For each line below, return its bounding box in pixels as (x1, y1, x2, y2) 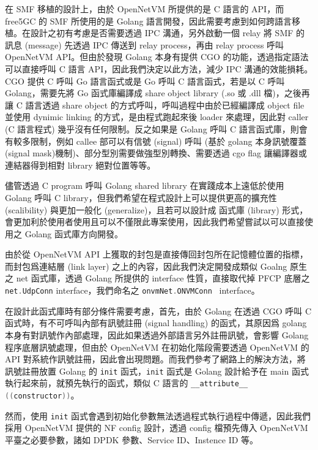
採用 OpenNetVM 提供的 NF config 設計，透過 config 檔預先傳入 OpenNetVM (5, 421, 308, 434)
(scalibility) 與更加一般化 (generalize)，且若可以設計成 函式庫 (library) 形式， (5, 203, 308, 216)
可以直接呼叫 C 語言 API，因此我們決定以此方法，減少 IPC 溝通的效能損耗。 (5, 62, 313, 75)
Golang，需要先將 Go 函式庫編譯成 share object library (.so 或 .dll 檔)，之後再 (5, 86, 310, 99)
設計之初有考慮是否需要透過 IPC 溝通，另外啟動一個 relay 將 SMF (30, 26, 294, 39)
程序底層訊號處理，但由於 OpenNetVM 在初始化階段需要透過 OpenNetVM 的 (5, 340, 309, 353)
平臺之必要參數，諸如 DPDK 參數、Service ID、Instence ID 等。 (5, 433, 259, 446)
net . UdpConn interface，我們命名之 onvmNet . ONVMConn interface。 (5, 284, 260, 297)
